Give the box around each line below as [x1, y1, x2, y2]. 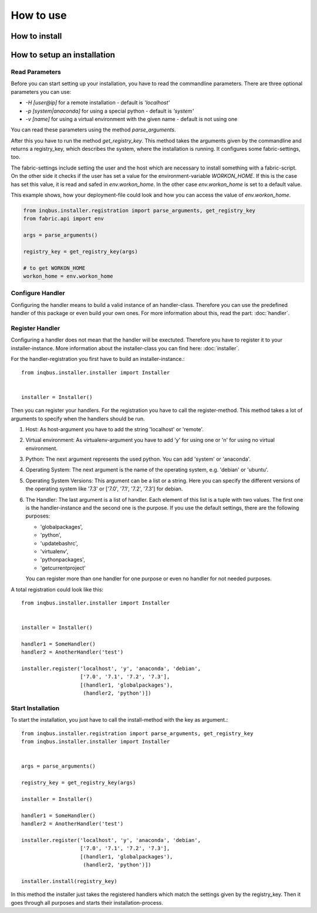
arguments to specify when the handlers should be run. [11, 415, 145, 422]
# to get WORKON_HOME [23, 265, 86, 271]
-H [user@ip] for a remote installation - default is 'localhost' [25, 99, 170, 106]
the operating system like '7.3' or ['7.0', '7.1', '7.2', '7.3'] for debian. [25, 485, 183, 492]
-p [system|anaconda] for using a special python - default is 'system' [25, 107, 194, 114]
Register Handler [11, 324, 60, 333]
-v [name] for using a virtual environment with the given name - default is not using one [25, 115, 238, 123]
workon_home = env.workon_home [23, 273, 114, 280]
